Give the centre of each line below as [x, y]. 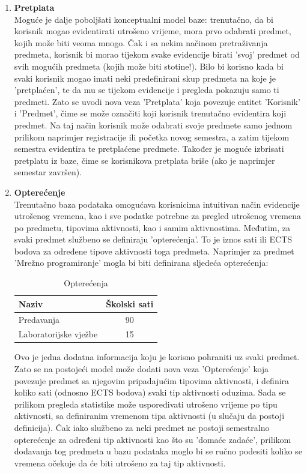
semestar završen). [48, 172]
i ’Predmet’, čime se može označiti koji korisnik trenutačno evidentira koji [150, 113]
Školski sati [130, 303]
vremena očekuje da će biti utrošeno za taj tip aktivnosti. [120, 462]
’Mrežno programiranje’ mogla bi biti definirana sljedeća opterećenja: [141, 263]
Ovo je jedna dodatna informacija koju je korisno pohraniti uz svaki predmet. [157, 357]
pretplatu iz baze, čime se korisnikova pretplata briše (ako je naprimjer [144, 160]
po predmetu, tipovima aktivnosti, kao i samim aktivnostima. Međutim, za [152, 227]
